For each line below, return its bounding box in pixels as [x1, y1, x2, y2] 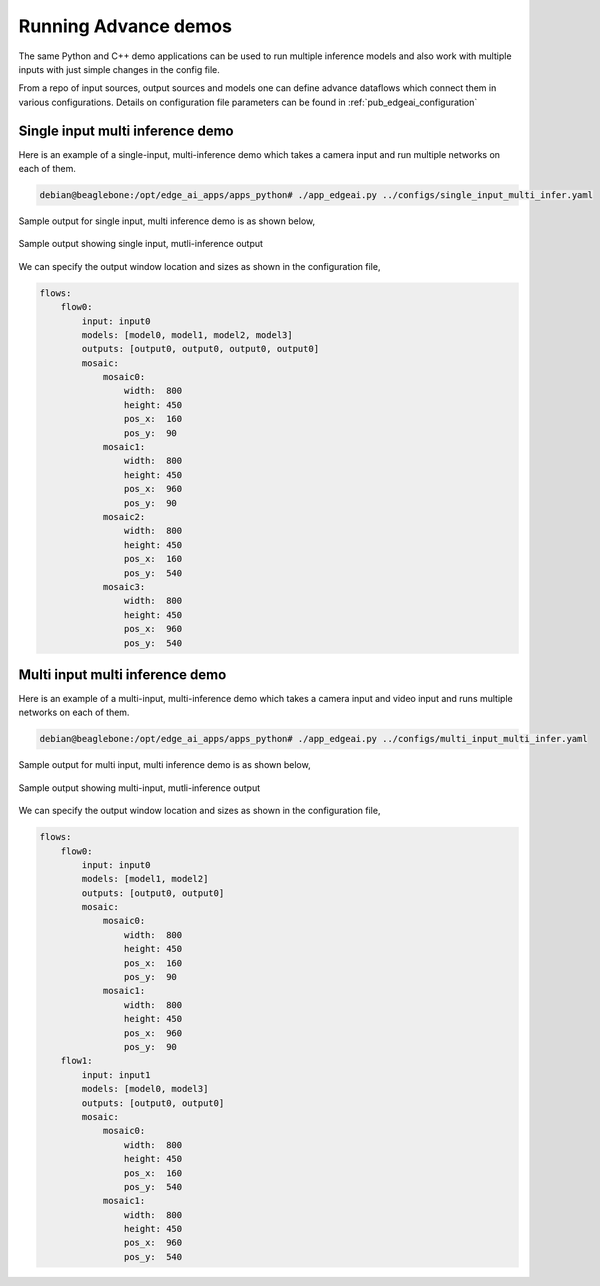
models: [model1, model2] [81, 873, 209, 885]
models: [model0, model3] [81, 1083, 209, 1095]
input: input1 [81, 1069, 151, 1080]
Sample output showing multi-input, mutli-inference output [18, 781, 261, 794]
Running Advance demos [18, 15, 232, 37]
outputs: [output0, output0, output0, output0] [81, 343, 320, 355]
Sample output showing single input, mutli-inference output [18, 238, 264, 250]
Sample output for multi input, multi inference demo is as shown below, [18, 759, 311, 771]
